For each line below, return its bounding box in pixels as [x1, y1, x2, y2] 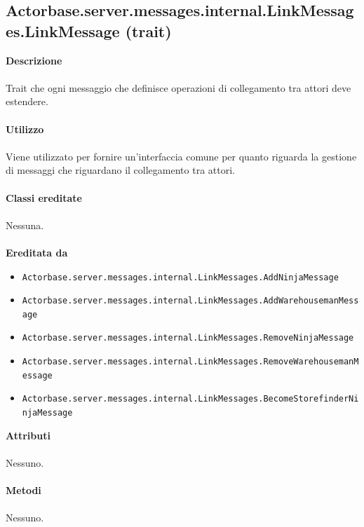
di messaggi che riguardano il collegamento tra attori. [6, 163, 235, 177]
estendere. [6, 94, 48, 109]
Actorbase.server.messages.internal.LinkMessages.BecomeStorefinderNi [22, 394, 359, 404]
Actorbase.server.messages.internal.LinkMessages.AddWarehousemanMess [22, 296, 359, 306]
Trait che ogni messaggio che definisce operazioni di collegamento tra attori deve [6, 80, 351, 95]
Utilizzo [6, 121, 44, 136]
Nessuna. [6, 217, 44, 232]
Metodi [6, 483, 41, 498]
